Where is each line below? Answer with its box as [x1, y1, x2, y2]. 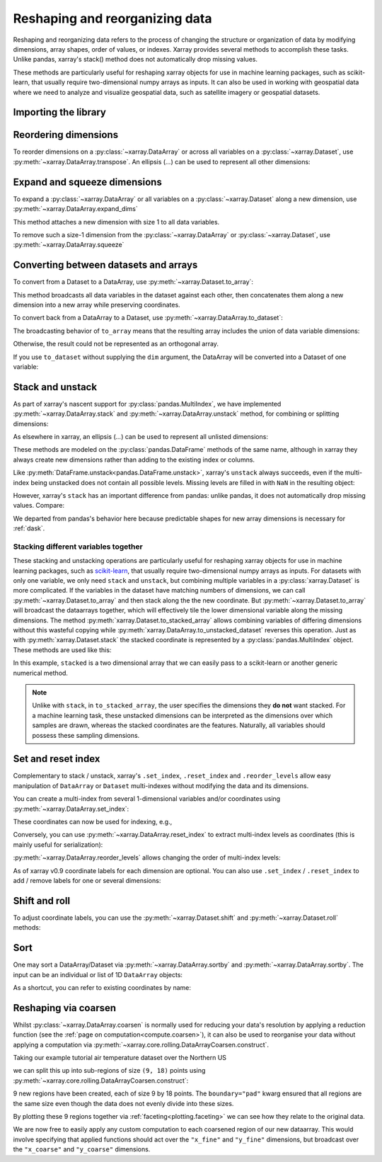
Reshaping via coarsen [13, 1002, 117, 1014]
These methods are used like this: [13, 645, 112, 654]
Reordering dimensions [13, 129, 119, 141]
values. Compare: [13, 501, 65, 510]
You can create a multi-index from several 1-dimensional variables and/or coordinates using [13, 794, 281, 803]
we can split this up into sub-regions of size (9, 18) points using [13, 1066, 206, 1075]
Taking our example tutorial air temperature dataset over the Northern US [13, 1054, 226, 1061]
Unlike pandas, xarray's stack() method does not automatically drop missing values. [13, 55, 258, 64]
